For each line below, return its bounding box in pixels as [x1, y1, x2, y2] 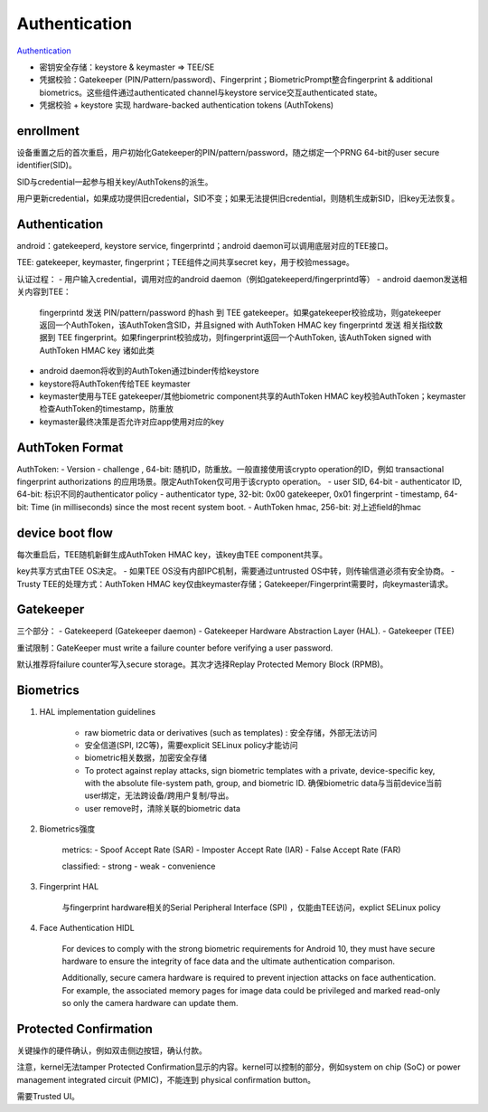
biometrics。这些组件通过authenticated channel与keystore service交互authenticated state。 [39, 87, 383, 98]
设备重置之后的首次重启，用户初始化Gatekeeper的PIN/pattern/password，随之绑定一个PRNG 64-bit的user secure [16, 147, 440, 158]
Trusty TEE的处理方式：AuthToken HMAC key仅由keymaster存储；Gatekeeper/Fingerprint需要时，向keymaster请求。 [16, 578, 454, 589]
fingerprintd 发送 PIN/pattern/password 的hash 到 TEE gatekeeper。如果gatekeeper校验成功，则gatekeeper [39, 307, 442, 318]
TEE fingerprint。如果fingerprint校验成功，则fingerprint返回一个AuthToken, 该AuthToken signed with [57, 332, 432, 343]
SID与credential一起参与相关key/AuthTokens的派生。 [16, 176, 213, 187]
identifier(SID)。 [16, 159, 77, 171]
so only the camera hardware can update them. [61, 998, 239, 1009]
